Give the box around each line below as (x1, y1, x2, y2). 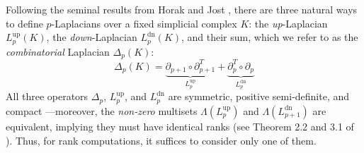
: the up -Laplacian (249, 16, 328, 30)
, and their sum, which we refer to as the (181, 30, 358, 44)
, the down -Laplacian (46, 30, 137, 44)
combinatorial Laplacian (6, 44, 110, 59)
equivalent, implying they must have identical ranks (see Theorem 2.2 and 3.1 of (6, 118, 354, 133)
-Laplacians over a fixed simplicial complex (51, 16, 237, 30)
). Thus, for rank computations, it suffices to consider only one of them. (6, 133, 317, 147)
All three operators (6, 89, 89, 104)
